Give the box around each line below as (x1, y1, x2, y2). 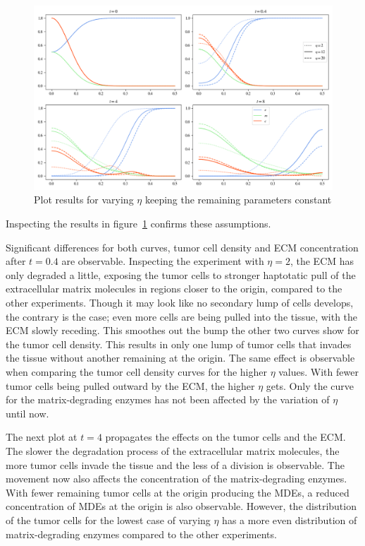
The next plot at (6, 429, 78, 444)
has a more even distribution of (222, 512, 357, 527)
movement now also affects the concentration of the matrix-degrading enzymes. (6, 471, 347, 486)
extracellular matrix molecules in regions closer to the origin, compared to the (6, 281, 342, 296)
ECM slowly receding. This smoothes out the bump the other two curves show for (6, 323, 359, 338)
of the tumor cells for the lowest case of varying (6, 512, 211, 527)
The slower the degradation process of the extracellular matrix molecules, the (6, 443, 340, 458)
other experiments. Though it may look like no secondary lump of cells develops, (6, 295, 354, 310)
